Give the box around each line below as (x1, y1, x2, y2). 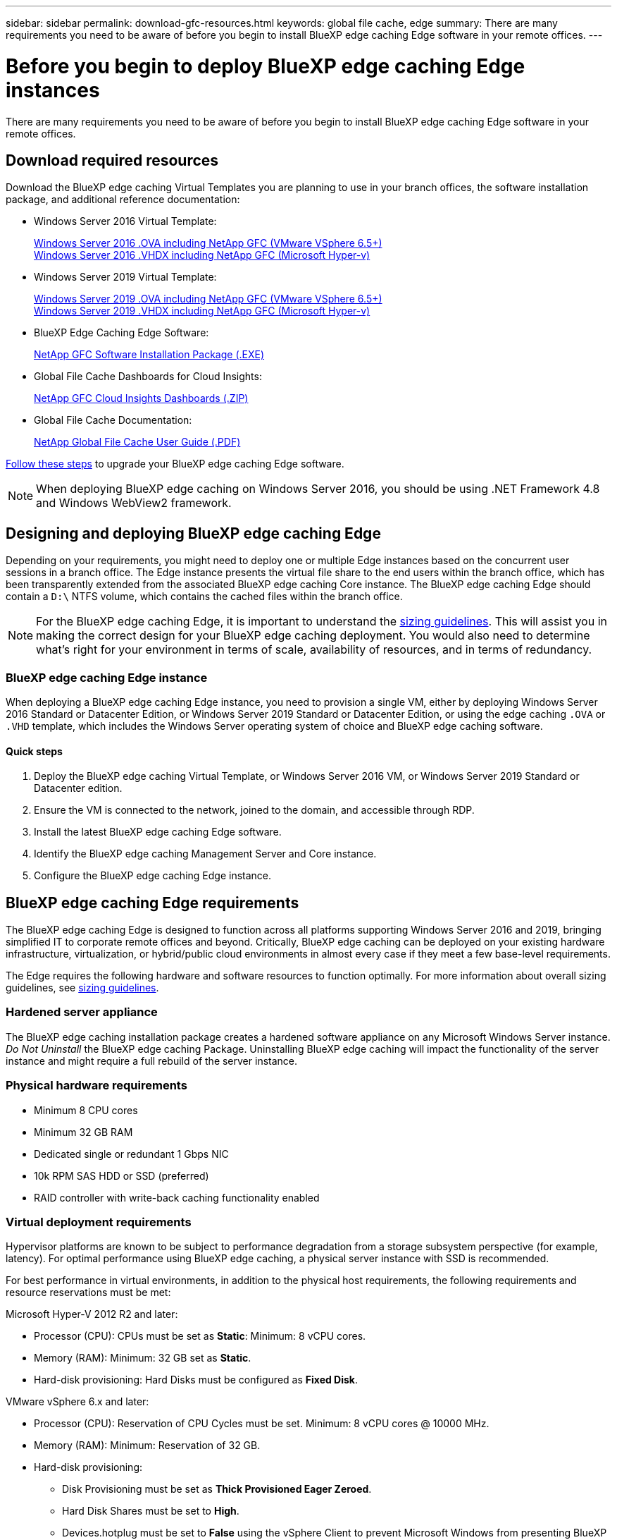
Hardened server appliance (6, 1005, 158, 1020)
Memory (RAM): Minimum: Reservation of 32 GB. (34, 1439, 261, 1452)
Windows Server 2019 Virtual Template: (34, 271, 217, 283)
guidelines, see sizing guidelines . (6, 982, 159, 994)
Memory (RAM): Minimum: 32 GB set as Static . (34, 1352, 251, 1364)
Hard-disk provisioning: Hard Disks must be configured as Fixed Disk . (34, 1374, 359, 1386)
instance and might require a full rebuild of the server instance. (6, 1054, 298, 1067)
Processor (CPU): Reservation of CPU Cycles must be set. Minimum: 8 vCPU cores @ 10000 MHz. (34, 1417, 490, 1430)
